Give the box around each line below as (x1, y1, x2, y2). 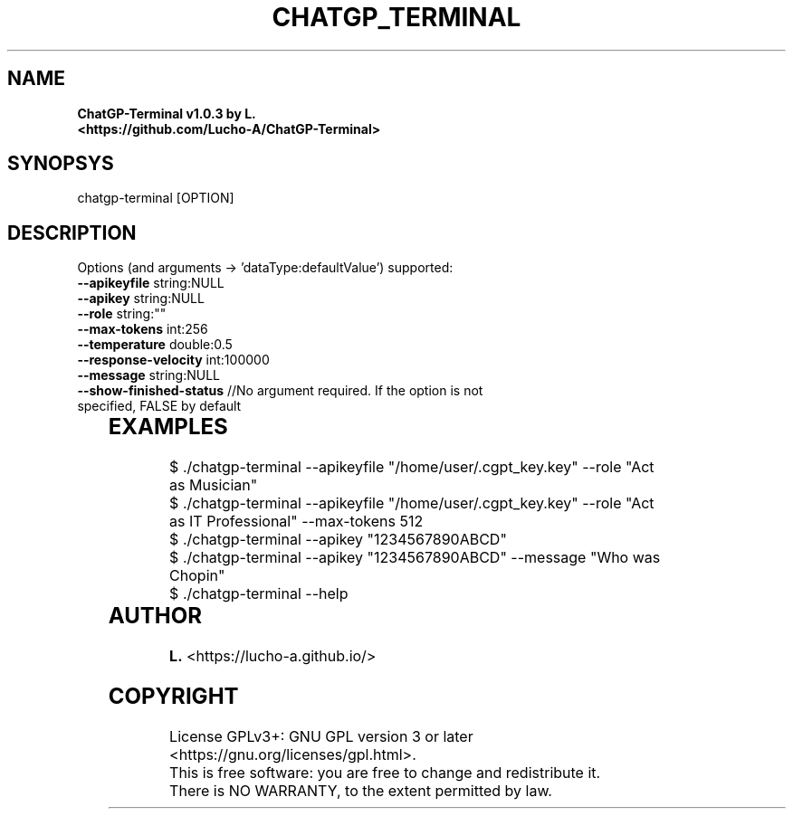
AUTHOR (108, 603, 202, 630)
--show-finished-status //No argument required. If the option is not (77, 383, 483, 399)
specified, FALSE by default (77, 398, 242, 414)
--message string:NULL (77, 367, 221, 384)
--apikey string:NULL (77, 290, 205, 307)
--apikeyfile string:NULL (77, 275, 225, 291)
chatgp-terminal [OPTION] (77, 190, 234, 206)
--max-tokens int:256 (77, 321, 208, 337)
